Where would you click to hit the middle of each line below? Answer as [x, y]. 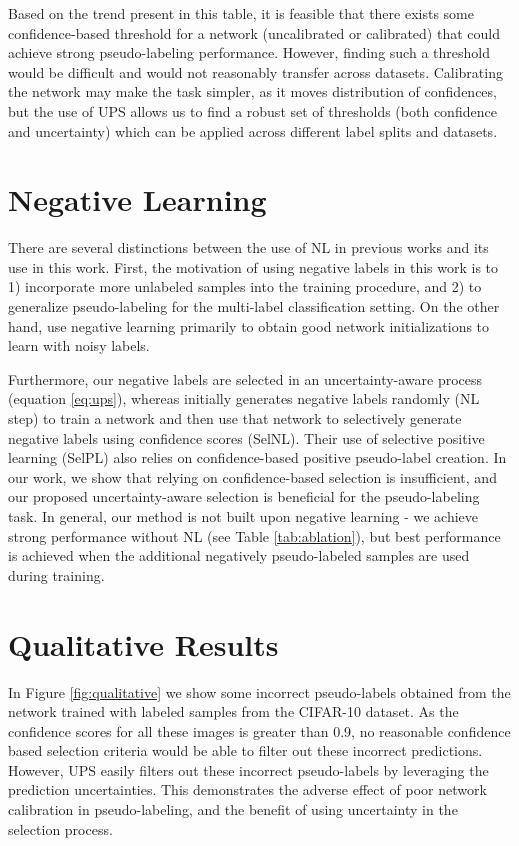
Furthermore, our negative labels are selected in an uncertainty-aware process [245, 378]
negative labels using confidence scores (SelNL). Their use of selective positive [246, 437]
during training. [56, 574]
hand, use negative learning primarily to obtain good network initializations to [249, 325]
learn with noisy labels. [79, 345]
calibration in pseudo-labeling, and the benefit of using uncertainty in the [233, 809]
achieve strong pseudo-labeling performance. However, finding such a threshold [249, 52]
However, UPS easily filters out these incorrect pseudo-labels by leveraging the [248, 769]
